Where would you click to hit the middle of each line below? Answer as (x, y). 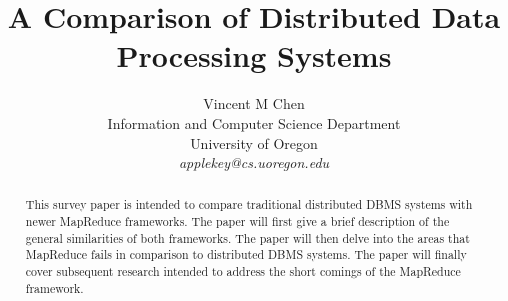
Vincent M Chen (254, 103)
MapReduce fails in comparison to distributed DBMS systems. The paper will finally (246, 254)
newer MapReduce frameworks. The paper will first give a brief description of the (237, 221)
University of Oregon (254, 142)
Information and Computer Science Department (254, 122)
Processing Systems (254, 55)
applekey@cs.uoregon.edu (254, 162)
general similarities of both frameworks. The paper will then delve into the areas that (247, 237)
